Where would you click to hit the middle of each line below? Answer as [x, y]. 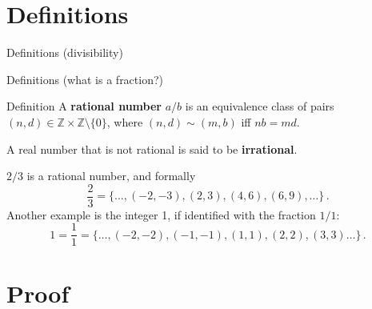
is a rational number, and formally [111, 176]
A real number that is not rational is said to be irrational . [152, 148]
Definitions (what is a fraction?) [85, 79]
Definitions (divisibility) [65, 52]
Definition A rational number [84, 106]
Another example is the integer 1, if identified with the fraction [161, 214]
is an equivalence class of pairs [260, 106]
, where [125, 121]
